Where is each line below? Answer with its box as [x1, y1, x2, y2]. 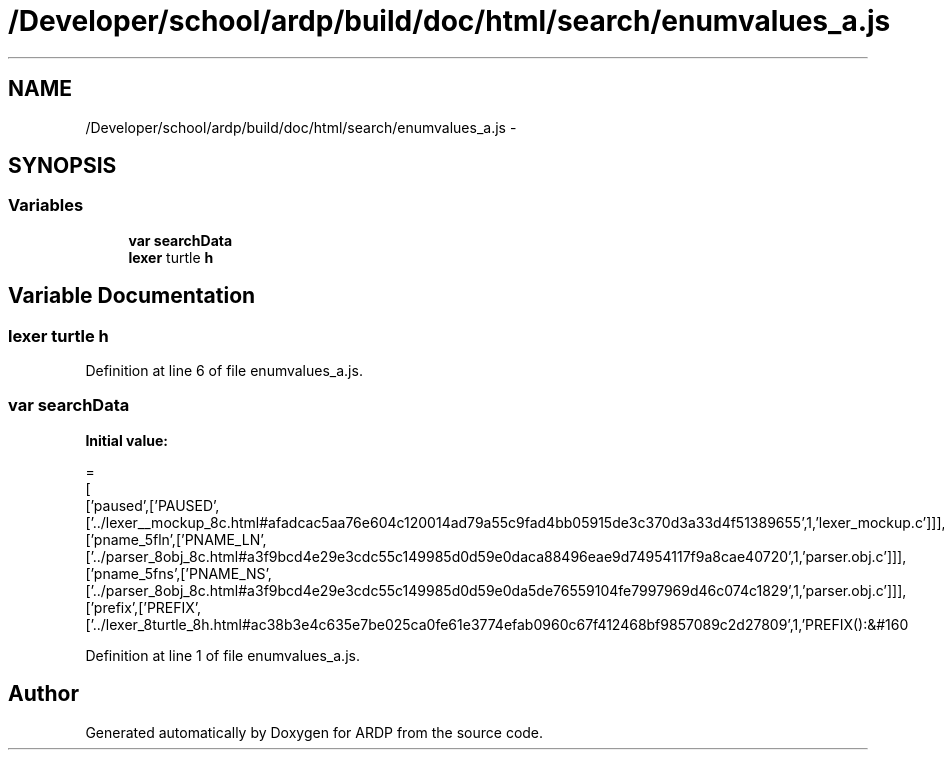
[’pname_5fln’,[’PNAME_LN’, [85, 530, 267, 548]
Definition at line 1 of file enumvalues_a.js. [85, 646, 360, 664]
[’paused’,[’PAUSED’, [85, 496, 220, 514]
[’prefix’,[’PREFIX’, [85, 598, 202, 616]
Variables [8, 195, 84, 216]
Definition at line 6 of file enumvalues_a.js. [85, 362, 363, 380]
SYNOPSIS [8, 153, 117, 179]
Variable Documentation [8, 283, 256, 309]
